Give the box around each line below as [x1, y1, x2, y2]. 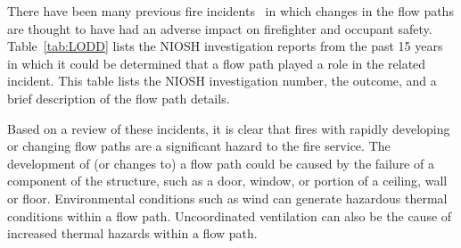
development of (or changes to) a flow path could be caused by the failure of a [7, 153, 434, 172]
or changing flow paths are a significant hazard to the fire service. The [7, 136, 391, 155]
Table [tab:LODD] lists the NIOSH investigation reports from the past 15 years [7, 37, 443, 55]
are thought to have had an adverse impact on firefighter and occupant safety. [7, 19, 432, 37]
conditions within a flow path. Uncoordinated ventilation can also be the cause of [7, 206, 452, 225]
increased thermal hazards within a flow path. [7, 224, 258, 243]
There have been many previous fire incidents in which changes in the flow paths [7, 2, 454, 20]
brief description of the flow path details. [7, 88, 230, 107]
